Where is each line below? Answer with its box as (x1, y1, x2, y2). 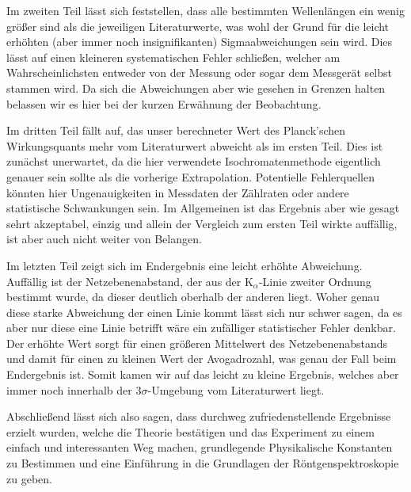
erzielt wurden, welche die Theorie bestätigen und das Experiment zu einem (6, 423, 375, 440)
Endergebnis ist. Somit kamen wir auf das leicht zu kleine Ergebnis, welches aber (6, 366, 399, 383)
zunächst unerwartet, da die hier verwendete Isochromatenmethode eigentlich (6, 153, 381, 170)
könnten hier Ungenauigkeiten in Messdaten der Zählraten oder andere (6, 184, 349, 200)
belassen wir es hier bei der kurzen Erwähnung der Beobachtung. (6, 95, 322, 112)
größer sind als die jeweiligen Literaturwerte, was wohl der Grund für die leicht (6, 17, 390, 34)
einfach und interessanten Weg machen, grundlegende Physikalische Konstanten (6, 439, 393, 456)
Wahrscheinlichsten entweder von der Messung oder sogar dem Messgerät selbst (6, 64, 392, 81)
